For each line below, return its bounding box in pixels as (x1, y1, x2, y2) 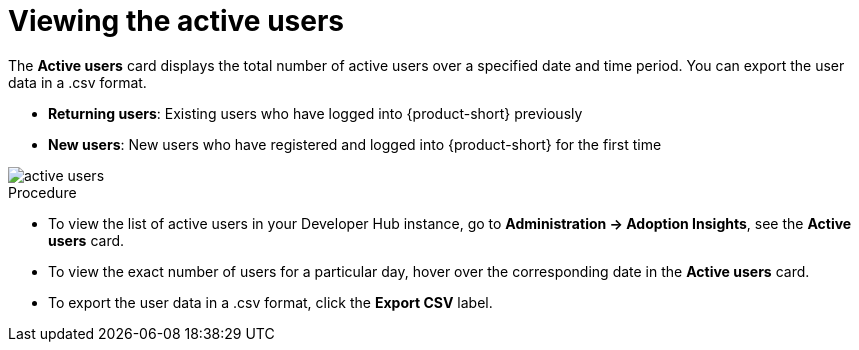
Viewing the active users (8, 4, 345, 38)
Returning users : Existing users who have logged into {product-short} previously (48, 104, 583, 122)
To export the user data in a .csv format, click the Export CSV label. (48, 293, 493, 311)
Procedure (8, 183, 77, 201)
